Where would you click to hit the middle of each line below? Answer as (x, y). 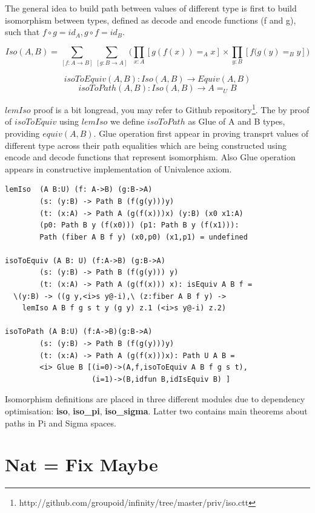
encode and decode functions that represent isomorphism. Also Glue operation (150, 157)
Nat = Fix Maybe (81, 464)
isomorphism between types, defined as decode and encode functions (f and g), (151, 20)
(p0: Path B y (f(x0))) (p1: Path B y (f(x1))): (139, 225)
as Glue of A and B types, (237, 121)
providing (22, 133)
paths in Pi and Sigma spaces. (61, 423)
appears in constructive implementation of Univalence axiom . (118, 168)
